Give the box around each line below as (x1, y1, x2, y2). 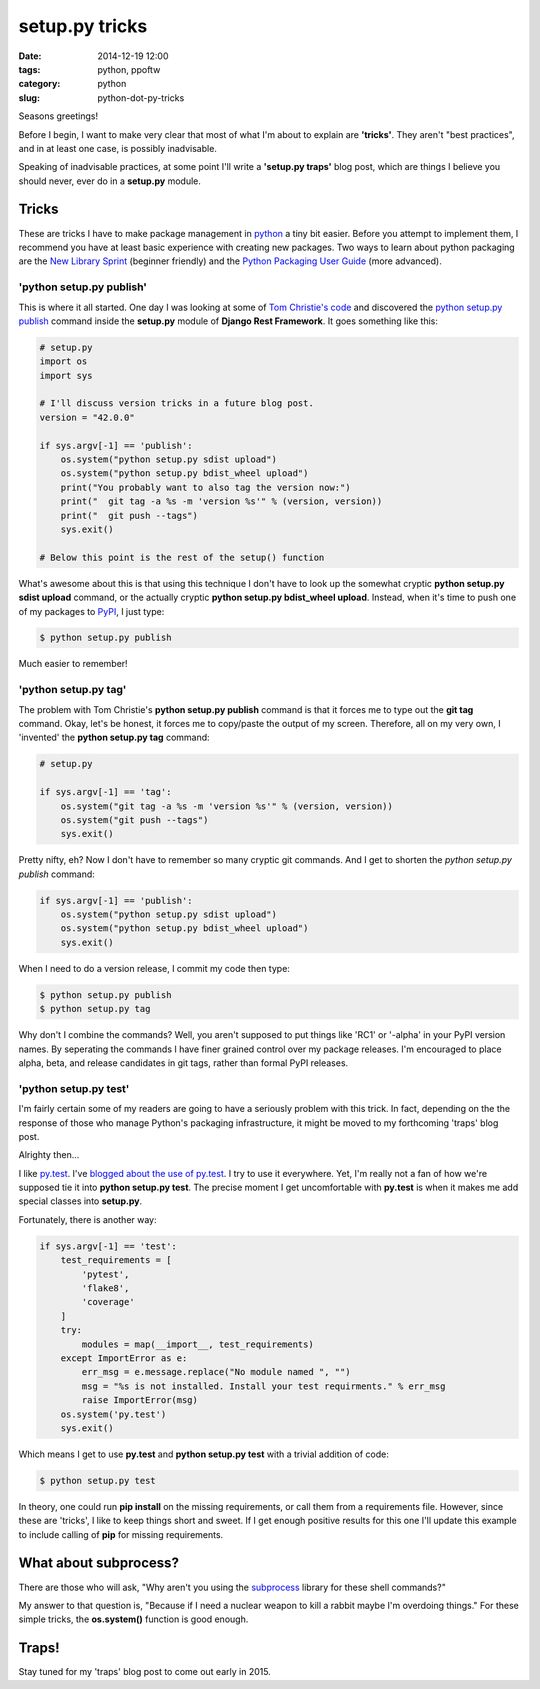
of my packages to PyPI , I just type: (18, 605, 165, 617)
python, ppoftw (97, 63, 161, 75)
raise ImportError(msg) (81, 1395, 199, 1406)
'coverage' (81, 1296, 135, 1308)
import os (39, 356, 88, 367)
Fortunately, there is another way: (18, 1213, 157, 1225)
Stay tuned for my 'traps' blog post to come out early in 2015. (18, 1666, 272, 1678)
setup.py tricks (18, 15, 148, 37)
